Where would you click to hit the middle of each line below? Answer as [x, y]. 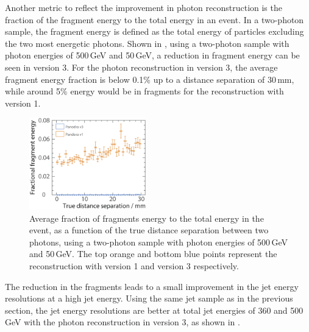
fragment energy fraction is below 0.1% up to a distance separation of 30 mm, [150, 79]
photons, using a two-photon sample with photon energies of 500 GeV [158, 242]
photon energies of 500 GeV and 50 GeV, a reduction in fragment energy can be [152, 55]
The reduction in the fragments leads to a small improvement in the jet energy [152, 286]
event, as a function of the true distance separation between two [149, 230]
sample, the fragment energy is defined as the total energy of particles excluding [154, 31]
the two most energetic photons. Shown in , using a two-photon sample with [147, 43]
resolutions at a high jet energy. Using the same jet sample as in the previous [149, 298]
